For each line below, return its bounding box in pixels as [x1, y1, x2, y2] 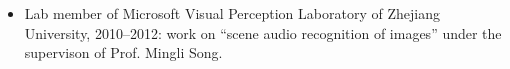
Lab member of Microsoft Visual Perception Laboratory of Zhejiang [24, 3, 440, 23]
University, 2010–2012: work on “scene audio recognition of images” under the [24, 22, 502, 43]
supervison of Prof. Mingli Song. [24, 42, 223, 63]
